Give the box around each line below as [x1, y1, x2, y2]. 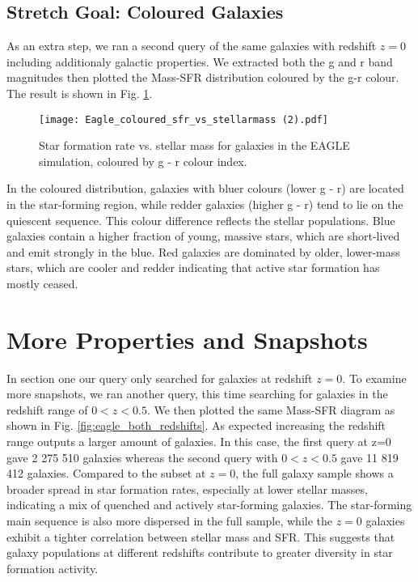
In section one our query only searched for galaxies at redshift [6, 369, 313, 386]
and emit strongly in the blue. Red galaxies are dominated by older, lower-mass [6, 243, 400, 260]
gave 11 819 [340, 448, 399, 465]
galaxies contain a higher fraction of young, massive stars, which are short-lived [6, 227, 400, 244]
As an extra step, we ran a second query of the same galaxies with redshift [6, 37, 377, 54]
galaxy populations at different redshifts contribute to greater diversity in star [6, 544, 393, 561]
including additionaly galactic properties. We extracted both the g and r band [6, 53, 393, 70]
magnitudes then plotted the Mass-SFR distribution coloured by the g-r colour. [6, 69, 399, 86]
